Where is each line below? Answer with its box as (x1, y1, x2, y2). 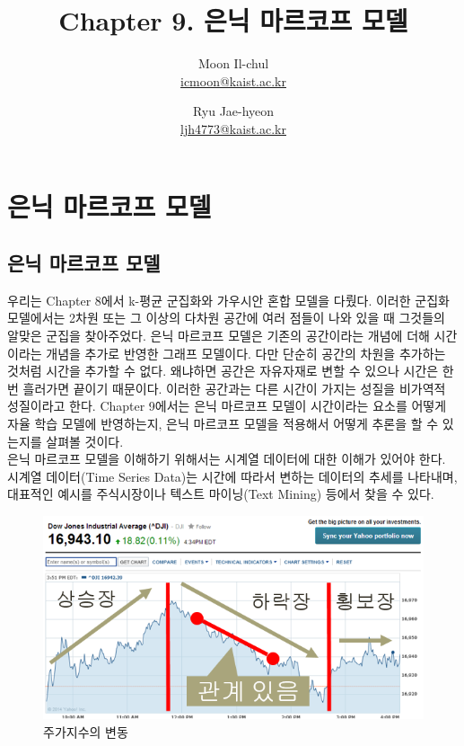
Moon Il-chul (197, 54, 269, 73)
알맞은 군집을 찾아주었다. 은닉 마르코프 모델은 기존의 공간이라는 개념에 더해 (7, 326, 430, 345)
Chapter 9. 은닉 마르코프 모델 (58, 2, 408, 39)
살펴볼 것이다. (46, 431, 124, 450)
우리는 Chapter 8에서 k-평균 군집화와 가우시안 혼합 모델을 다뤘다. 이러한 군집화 (7, 290, 450, 309)
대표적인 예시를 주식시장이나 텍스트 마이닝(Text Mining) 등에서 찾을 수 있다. (7, 484, 434, 503)
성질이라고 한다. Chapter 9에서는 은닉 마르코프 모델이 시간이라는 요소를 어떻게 (7, 396, 447, 415)
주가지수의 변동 (43, 723, 128, 742)
